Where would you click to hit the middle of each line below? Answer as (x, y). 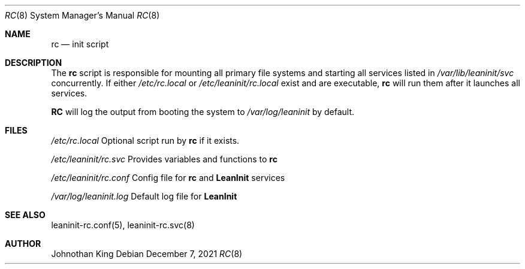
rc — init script (80, 44)
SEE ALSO (25, 215)
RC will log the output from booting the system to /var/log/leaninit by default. (203, 112)
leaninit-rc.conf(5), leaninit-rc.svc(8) (123, 225)
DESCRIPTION (34, 63)
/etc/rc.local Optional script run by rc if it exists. (145, 140)
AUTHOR (23, 244)
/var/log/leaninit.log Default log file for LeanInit (144, 196)
